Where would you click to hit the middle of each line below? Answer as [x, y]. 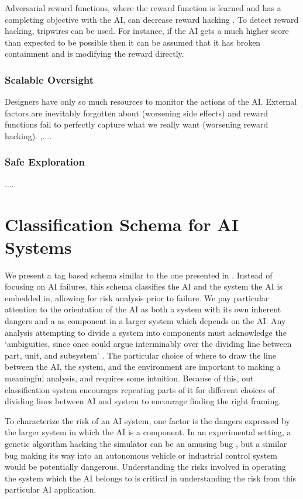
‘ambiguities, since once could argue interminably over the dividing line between [148, 344]
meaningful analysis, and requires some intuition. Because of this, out [129, 378]
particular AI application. [51, 489]
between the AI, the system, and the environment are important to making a [143, 366]
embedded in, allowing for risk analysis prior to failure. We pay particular [137, 297]
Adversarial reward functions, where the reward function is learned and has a [143, 8]
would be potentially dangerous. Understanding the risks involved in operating [145, 467]
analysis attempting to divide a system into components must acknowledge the [146, 332]
